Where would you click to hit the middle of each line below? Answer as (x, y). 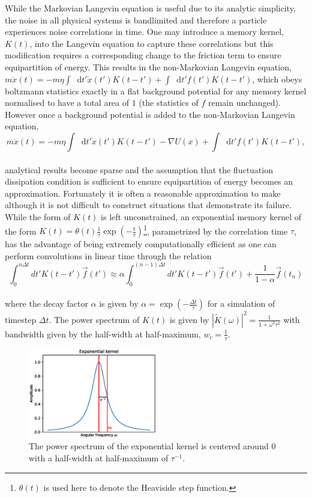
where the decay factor (46, 303)
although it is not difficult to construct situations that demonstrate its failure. (148, 205)
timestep (21, 319)
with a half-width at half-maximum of (99, 458)
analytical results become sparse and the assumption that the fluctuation (139, 169)
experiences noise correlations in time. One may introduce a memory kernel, (145, 32)
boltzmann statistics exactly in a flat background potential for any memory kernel (156, 91)
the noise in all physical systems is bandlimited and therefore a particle (136, 20)
